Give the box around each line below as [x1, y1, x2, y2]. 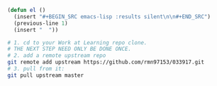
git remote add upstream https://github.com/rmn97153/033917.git [7, 59, 204, 66]
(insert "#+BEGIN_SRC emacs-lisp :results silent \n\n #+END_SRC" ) [13, 13, 211, 20]
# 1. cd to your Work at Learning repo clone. [7, 39, 148, 46]
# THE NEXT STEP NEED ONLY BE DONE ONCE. [7, 46, 132, 53]
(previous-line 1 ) [13, 20, 69, 27]
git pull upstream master [7, 71, 84, 79]
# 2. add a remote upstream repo [7, 52, 106, 59]
